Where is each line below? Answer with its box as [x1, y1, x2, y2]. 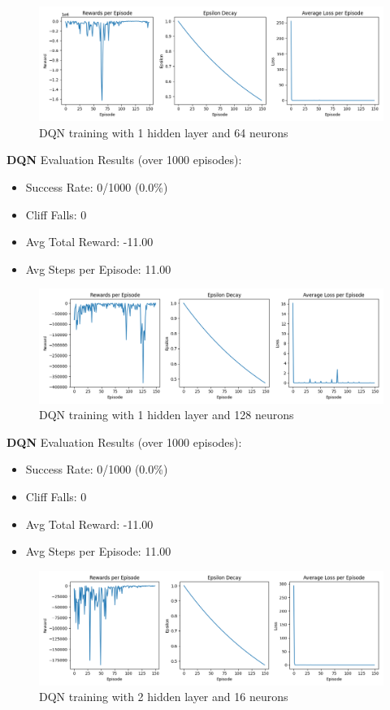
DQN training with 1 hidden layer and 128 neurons [39, 406, 294, 423]
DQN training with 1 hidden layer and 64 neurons [39, 123, 288, 141]
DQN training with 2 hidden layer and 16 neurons [39, 688, 288, 705]
